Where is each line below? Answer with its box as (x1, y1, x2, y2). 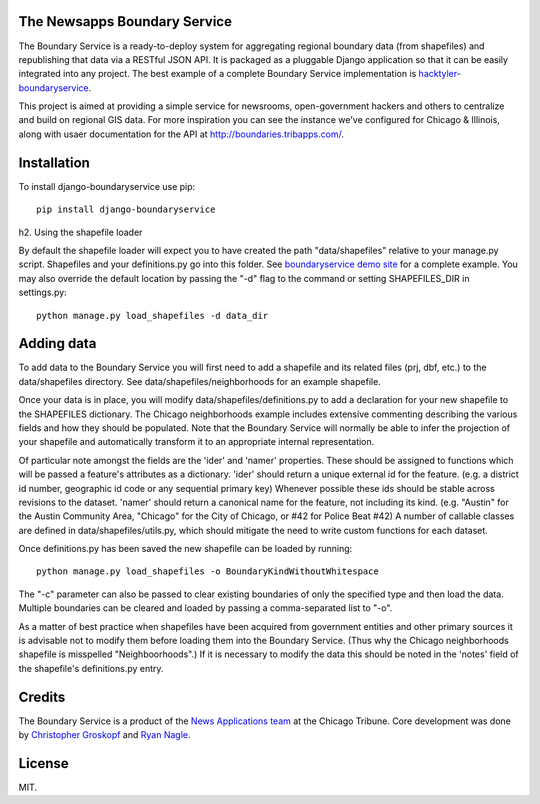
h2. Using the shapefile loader (18, 226, 143, 238)
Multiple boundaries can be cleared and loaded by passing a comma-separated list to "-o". (18, 602, 393, 614)
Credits (18, 688, 66, 705)
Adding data (18, 335, 97, 352)
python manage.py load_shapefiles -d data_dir (36, 310, 269, 321)
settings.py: (18, 286, 67, 299)
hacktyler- (418, 68, 462, 80)
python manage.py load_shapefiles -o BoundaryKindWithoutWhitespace (36, 566, 379, 577)
